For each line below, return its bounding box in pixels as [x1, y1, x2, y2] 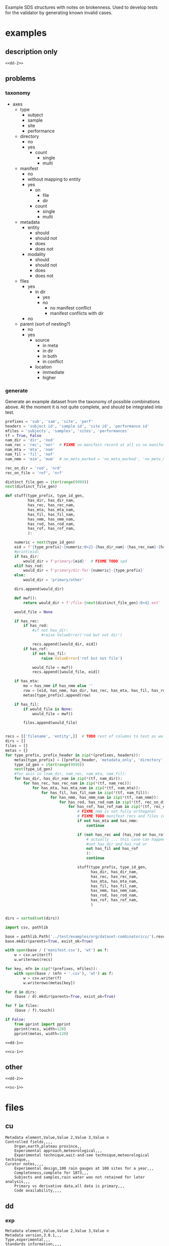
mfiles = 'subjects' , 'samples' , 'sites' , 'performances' [5, 428, 129, 434]
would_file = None [14, 609, 53, 615]
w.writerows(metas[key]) [23, 980, 75, 986]
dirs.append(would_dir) [14, 586, 64, 592]
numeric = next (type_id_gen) [14, 540, 75, 545]
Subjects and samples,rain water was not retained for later [14, 1175, 145, 1180]
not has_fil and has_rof [86, 846, 138, 851]
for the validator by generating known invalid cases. [5, 10, 113, 16]
